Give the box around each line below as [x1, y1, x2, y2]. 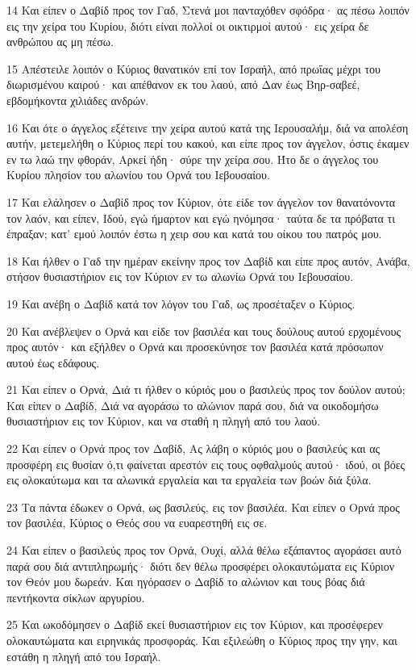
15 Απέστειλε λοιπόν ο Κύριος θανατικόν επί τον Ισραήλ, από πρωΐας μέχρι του [6, 60, 381, 77]
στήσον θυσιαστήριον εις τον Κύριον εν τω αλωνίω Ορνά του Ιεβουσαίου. [6, 268, 354, 285]
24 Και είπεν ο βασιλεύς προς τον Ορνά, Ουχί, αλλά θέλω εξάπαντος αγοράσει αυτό [6, 542, 401, 559]
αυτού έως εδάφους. [6, 354, 100, 371]
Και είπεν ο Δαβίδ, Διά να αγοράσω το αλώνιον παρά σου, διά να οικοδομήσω [6, 396, 379, 413]
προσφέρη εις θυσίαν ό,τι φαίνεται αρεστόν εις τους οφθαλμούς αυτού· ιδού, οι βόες [6, 455, 406, 472]
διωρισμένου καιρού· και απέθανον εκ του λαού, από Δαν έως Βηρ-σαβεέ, [6, 76, 360, 93]
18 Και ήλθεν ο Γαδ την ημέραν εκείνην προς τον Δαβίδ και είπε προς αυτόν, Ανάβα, [6, 252, 410, 269]
